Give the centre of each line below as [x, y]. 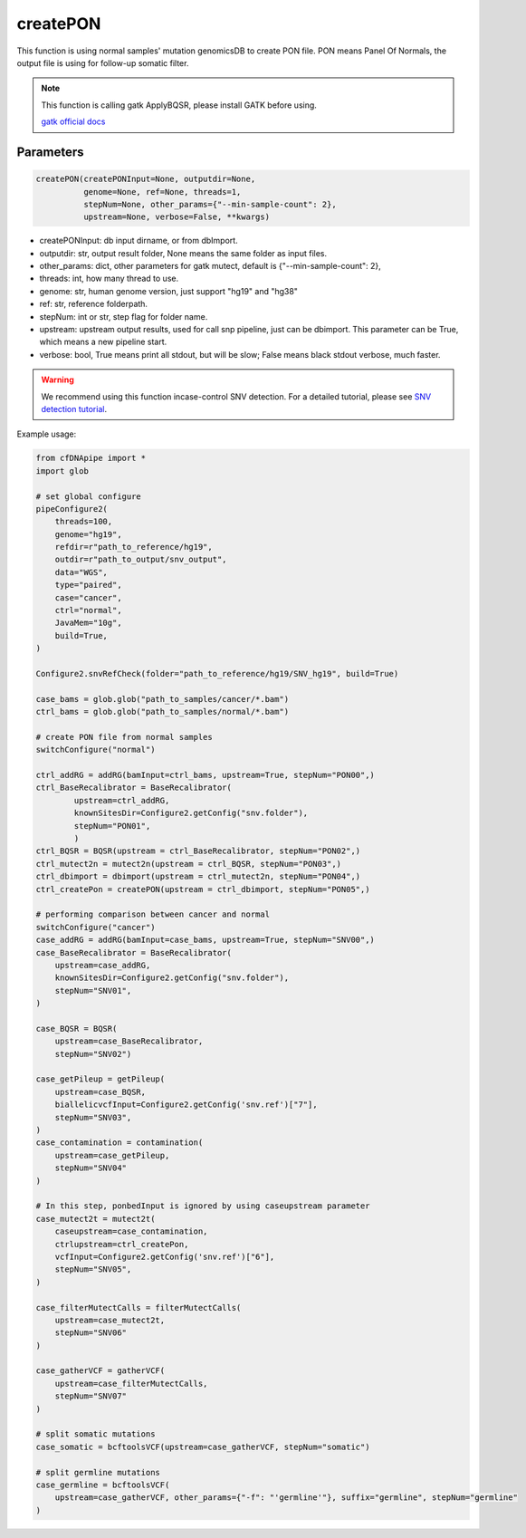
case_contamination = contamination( [120, 1143]
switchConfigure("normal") [96, 750]
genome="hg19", [88, 534]
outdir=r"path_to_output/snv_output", [141, 560]
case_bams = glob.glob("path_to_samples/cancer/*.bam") [163, 699]
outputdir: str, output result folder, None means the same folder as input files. [183, 253]
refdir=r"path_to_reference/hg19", [134, 547]
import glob [62, 471]
